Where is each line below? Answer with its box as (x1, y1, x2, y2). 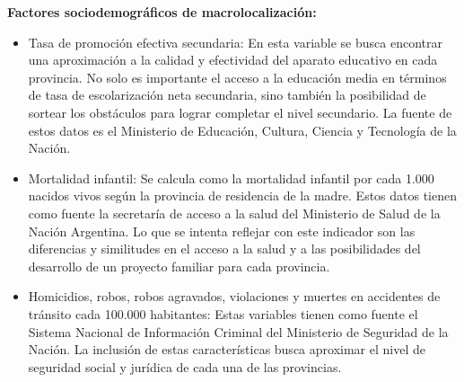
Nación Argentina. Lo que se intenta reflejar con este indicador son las (28, 221, 416, 240)
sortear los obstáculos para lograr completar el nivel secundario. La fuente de (28, 102, 452, 121)
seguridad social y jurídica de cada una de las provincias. (28, 357, 342, 376)
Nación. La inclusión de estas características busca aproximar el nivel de (28, 340, 425, 359)
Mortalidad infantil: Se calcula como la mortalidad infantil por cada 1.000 (28, 168, 434, 187)
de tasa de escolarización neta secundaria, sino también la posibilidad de (28, 85, 426, 104)
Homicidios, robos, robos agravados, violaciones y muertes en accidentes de (28, 287, 441, 306)
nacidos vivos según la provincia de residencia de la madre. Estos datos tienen (28, 186, 458, 205)
